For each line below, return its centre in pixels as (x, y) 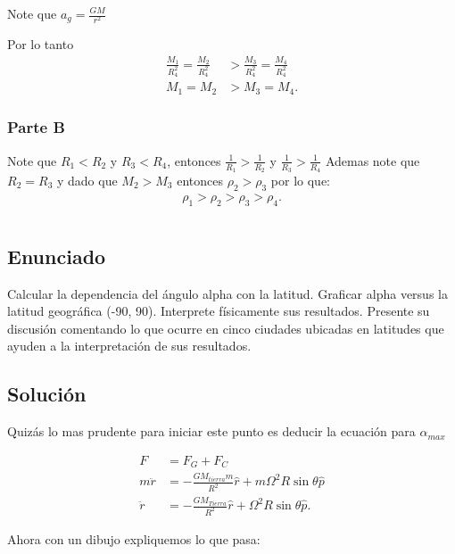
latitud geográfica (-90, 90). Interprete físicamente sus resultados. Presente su (219, 311)
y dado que (87, 181)
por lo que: (301, 181)
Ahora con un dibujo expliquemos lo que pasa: (134, 539)
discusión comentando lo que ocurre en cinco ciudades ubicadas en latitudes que (226, 328)
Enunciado (57, 256)
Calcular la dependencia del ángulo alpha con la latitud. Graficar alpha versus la (227, 293)
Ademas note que (372, 160)
